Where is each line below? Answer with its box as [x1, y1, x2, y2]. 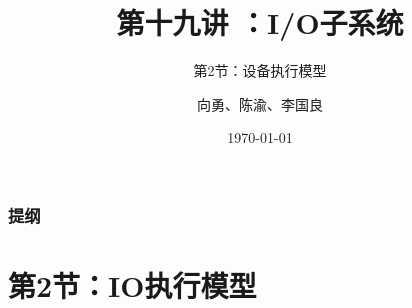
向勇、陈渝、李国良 [197, 93, 323, 114]
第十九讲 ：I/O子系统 [116, 2, 404, 43]
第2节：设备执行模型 [193, 60, 327, 81]
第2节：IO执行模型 [8, 265, 257, 306]
